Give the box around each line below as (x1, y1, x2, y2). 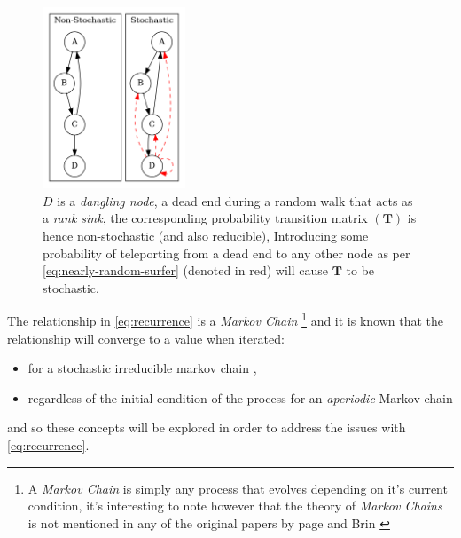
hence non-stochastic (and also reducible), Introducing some (43, 226, 369, 245)
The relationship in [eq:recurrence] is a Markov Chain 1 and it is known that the (7, 309, 444, 330)
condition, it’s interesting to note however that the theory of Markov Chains (27, 496, 442, 515)
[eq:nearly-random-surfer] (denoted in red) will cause (43, 261, 328, 280)
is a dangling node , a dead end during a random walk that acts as (57, 191, 413, 210)
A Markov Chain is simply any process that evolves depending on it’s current (27, 479, 448, 497)
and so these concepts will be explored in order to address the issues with (7, 418, 406, 437)
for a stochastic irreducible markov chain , (27, 359, 257, 377)
